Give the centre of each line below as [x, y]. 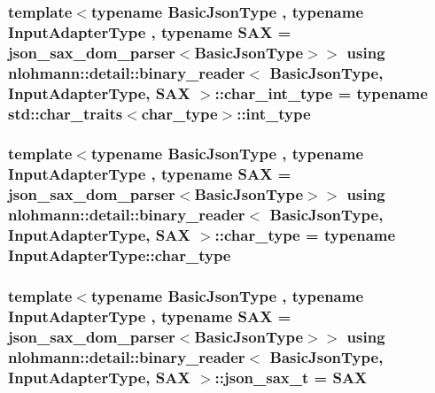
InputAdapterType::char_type [120, 254]
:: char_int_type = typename [321, 92]
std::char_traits [66, 113]
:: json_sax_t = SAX [291, 377]
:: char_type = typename [305, 235]
